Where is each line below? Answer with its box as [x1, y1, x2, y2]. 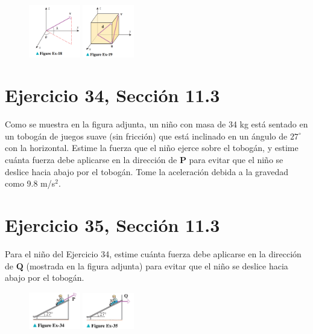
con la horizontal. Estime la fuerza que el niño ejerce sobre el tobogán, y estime [5, 141, 299, 154]
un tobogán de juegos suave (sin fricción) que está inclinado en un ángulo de [5, 129, 288, 142]
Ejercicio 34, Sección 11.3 [5, 83, 220, 108]
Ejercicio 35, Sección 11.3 [5, 213, 220, 237]
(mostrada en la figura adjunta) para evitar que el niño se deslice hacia [26, 259, 288, 272]
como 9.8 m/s [5, 177, 55, 190]
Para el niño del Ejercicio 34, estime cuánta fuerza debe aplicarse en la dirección [5, 247, 302, 260]
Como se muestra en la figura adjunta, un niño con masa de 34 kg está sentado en [5, 118, 308, 130]
